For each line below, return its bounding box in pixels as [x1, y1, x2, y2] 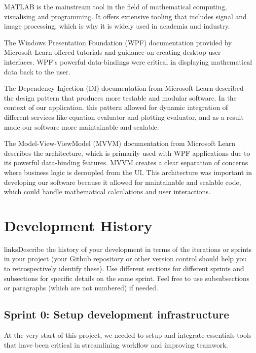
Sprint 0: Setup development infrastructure [4, 307, 229, 322]
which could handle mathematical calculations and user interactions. [4, 186, 211, 197]
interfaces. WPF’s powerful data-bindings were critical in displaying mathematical [4, 56, 252, 67]
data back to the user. [4, 66, 71, 76]
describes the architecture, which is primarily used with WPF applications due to [4, 147, 250, 158]
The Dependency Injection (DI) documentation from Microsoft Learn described [4, 83, 244, 93]
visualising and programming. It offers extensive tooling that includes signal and [4, 11, 247, 21]
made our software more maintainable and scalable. [4, 121, 159, 132]
